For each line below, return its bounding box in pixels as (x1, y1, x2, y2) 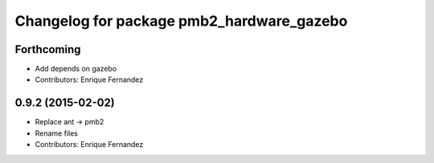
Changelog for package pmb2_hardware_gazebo (14, 12, 348, 30)
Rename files (35, 128, 78, 138)
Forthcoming (14, 43, 81, 56)
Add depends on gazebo (35, 64, 117, 74)
